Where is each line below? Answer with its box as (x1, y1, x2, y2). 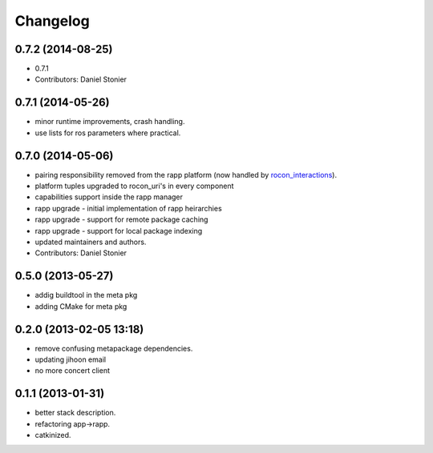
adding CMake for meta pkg (34, 301, 127, 311)
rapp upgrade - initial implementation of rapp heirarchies (34, 203, 222, 213)
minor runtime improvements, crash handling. (34, 117, 185, 126)
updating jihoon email (34, 355, 107, 364)
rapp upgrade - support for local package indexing (34, 226, 203, 235)
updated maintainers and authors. (34, 237, 147, 247)
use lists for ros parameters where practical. (34, 128, 181, 138)
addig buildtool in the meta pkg (34, 291, 138, 300)
